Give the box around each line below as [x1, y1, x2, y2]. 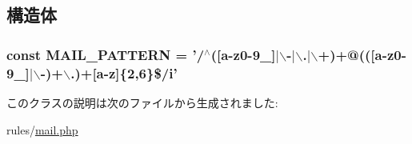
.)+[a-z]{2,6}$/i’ [70, 62, 178, 82]
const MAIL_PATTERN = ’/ [6, 44, 205, 64]
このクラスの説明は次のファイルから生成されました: [6, 94, 278, 111]
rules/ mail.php [6, 121, 78, 138]
